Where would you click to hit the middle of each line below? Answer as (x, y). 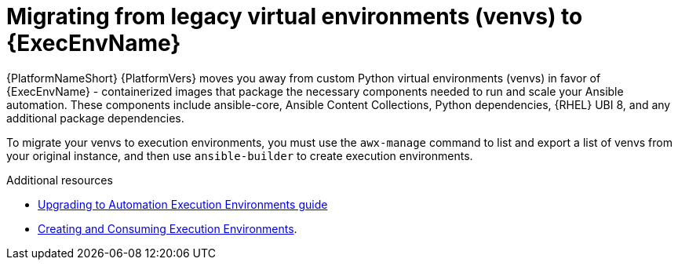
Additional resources (60, 180)
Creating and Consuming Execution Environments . (168, 228)
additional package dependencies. (95, 118)
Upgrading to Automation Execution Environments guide (183, 204)
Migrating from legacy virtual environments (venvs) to (295, 16)
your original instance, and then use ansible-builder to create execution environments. (240, 155)
